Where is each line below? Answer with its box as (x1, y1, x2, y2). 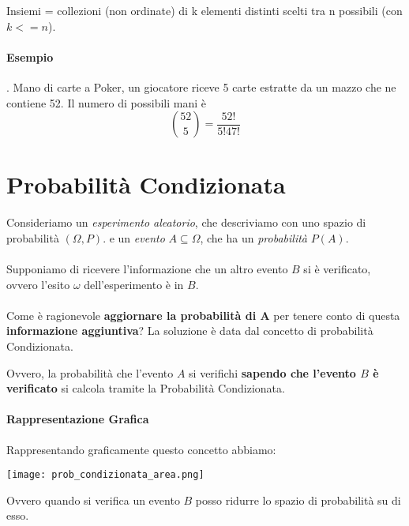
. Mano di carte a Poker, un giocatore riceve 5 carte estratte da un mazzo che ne (6, 78, 396, 95)
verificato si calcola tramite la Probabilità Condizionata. (6, 380, 285, 396)
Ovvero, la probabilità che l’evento (6, 364, 174, 381)
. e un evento (103, 229, 165, 246)
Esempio (6, 48, 54, 65)
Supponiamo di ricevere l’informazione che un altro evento (6, 261, 288, 277)
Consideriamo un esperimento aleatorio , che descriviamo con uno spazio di (6, 214, 366, 231)
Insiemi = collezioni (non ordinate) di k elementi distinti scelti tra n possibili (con (6, 2, 403, 18)
